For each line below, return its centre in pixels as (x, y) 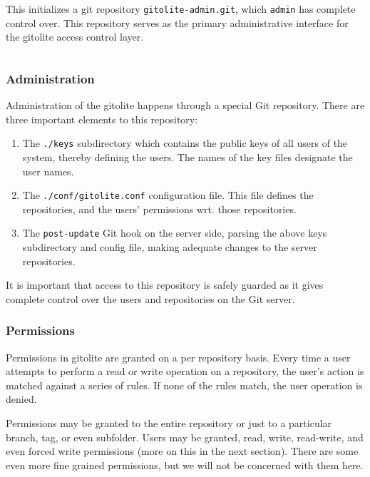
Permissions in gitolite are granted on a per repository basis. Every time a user (178, 357)
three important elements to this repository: (102, 119)
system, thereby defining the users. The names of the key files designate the (187, 157)
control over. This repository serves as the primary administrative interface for (177, 22)
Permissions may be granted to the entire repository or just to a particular (169, 422)
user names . (48, 171)
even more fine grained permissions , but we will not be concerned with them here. (185, 465)
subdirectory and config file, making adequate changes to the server (170, 247)
